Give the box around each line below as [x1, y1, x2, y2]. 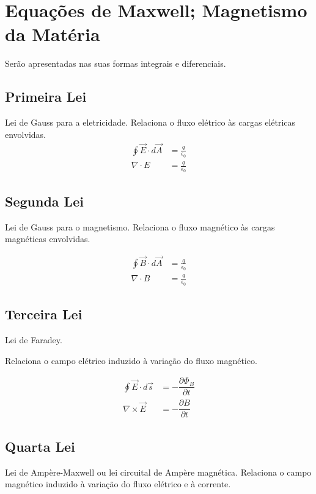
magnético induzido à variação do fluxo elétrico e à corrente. [5, 477, 231, 490]
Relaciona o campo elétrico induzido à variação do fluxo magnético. [5, 354, 257, 367]
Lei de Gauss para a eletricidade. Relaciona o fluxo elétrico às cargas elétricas [5, 116, 296, 129]
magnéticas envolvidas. [5, 232, 90, 245]
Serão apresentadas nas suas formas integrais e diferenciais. [5, 57, 226, 70]
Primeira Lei [5, 87, 87, 106]
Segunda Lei [5, 191, 84, 210]
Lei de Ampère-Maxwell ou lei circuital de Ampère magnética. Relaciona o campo [5, 465, 312, 478]
